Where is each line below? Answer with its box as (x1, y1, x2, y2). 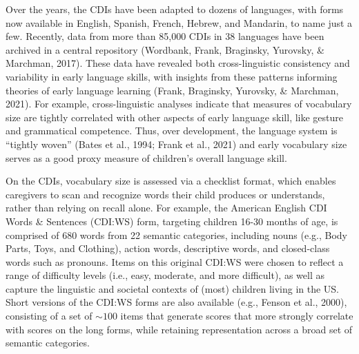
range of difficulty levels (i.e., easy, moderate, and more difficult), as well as (6, 268, 324, 282)
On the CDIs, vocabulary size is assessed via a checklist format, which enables (6, 174, 336, 188)
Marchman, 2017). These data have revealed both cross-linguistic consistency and (6, 56, 350, 70)
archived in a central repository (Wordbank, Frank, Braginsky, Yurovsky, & (6, 42, 324, 56)
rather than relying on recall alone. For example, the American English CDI (6, 200, 327, 215)
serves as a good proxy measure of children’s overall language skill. (6, 150, 287, 165)
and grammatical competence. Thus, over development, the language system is (6, 123, 338, 138)
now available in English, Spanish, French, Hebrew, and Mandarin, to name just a (6, 15, 353, 30)
